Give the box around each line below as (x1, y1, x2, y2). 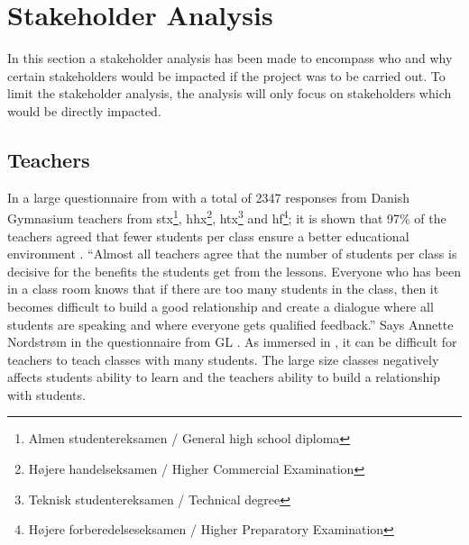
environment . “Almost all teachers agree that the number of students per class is (7, 244, 457, 263)
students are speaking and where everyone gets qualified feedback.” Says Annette (7, 314, 454, 333)
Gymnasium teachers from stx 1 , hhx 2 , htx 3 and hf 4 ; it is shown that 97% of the (7, 206, 446, 227)
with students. (7, 385, 86, 404)
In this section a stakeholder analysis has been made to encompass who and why (7, 49, 453, 68)
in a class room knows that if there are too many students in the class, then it (7, 279, 439, 298)
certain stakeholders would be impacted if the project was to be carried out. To (7, 66, 446, 85)
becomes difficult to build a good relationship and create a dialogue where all (7, 296, 434, 315)
